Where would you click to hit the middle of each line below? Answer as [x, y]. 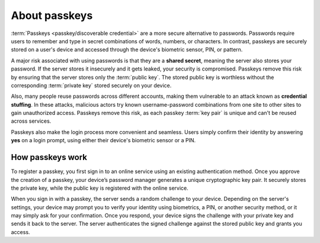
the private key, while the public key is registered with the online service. [100, 188]
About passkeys [52, 15]
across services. [31, 121]
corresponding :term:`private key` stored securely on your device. [91, 85]
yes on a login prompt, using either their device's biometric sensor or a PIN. [103, 140]
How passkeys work [49, 157]
